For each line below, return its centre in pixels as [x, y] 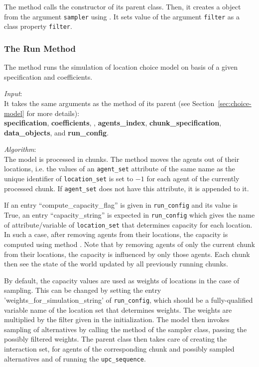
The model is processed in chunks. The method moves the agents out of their [122, 159]
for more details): [53, 113]
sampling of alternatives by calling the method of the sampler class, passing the [126, 329]
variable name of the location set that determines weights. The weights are [118, 309]
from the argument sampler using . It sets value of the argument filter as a [122, 16]
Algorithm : [20, 149]
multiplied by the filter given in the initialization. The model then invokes [117, 319]
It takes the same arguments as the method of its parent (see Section [109, 103]
